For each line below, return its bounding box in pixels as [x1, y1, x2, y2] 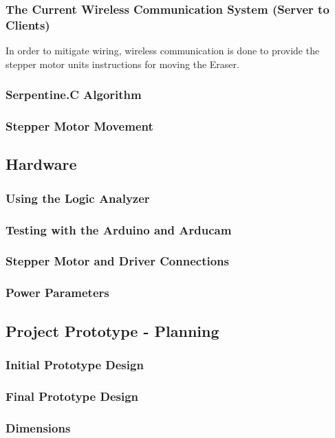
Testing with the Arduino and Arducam [6, 221, 232, 238]
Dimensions [6, 419, 71, 436]
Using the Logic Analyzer [6, 189, 150, 206]
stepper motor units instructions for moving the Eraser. [6, 56, 239, 71]
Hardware [6, 153, 77, 175]
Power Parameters [6, 284, 109, 301]
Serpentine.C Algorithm [6, 86, 142, 103]
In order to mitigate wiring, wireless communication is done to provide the [6, 43, 320, 58]
